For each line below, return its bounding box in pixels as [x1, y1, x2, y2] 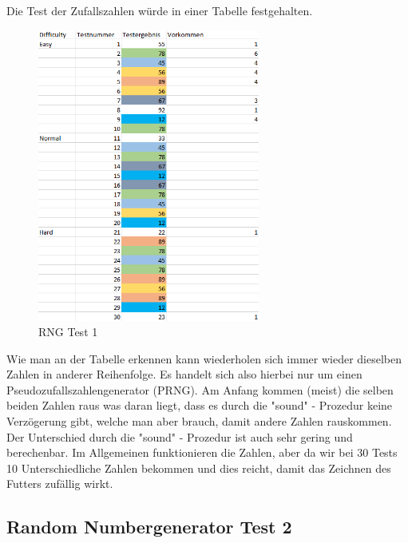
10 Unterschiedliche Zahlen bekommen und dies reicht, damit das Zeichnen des [6, 459, 391, 476]
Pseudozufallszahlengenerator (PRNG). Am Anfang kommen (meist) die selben [6, 381, 394, 398]
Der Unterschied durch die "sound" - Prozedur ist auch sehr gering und [6, 428, 353, 445]
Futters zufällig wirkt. [6, 475, 113, 492]
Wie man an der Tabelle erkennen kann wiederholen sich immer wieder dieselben [6, 350, 402, 367]
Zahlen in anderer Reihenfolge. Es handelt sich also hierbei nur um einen [6, 366, 362, 382]
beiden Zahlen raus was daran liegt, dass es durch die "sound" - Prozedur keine [6, 397, 393, 414]
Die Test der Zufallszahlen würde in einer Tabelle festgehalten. [6, 2, 313, 18]
